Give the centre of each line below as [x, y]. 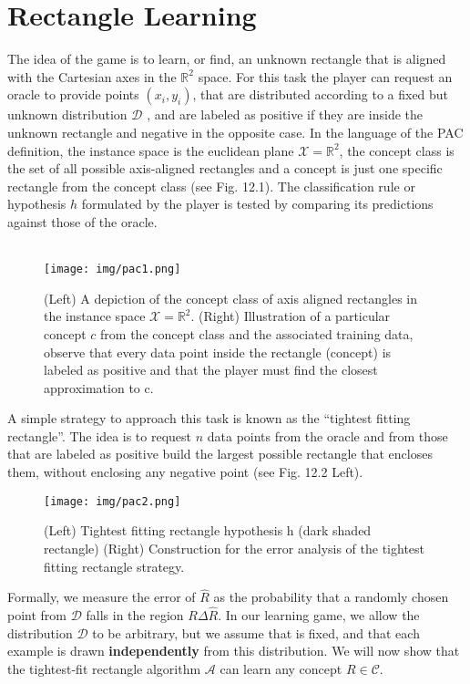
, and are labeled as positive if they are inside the [285, 114]
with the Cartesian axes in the [92, 76]
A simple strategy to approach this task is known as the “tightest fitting [209, 418]
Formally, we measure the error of [102, 597]
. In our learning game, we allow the [319, 615]
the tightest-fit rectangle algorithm [104, 668]
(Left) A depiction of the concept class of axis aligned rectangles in [231, 298]
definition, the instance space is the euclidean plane [151, 150]
